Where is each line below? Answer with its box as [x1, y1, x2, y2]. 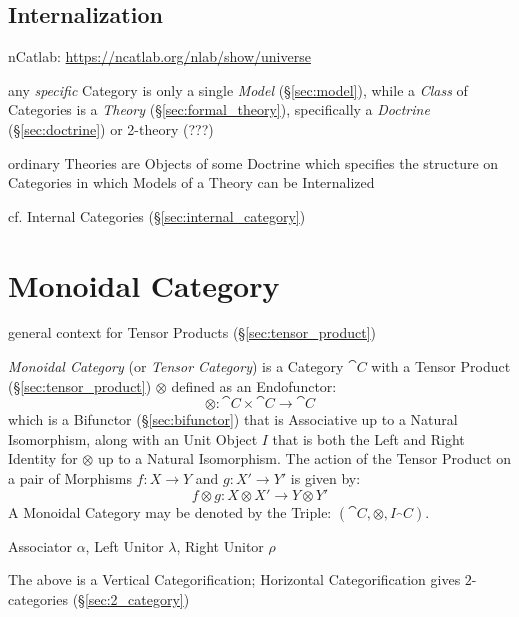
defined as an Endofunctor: [171, 375, 337, 396]
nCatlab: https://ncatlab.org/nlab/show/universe [8, 46, 311, 67]
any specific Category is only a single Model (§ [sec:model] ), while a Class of [8, 79, 468, 100]
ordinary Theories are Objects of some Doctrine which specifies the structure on [8, 152, 499, 173]
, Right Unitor [176, 535, 264, 556]
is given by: [290, 468, 361, 489]
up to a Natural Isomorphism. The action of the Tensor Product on [97, 448, 512, 469]
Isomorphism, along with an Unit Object [8, 428, 258, 449]
